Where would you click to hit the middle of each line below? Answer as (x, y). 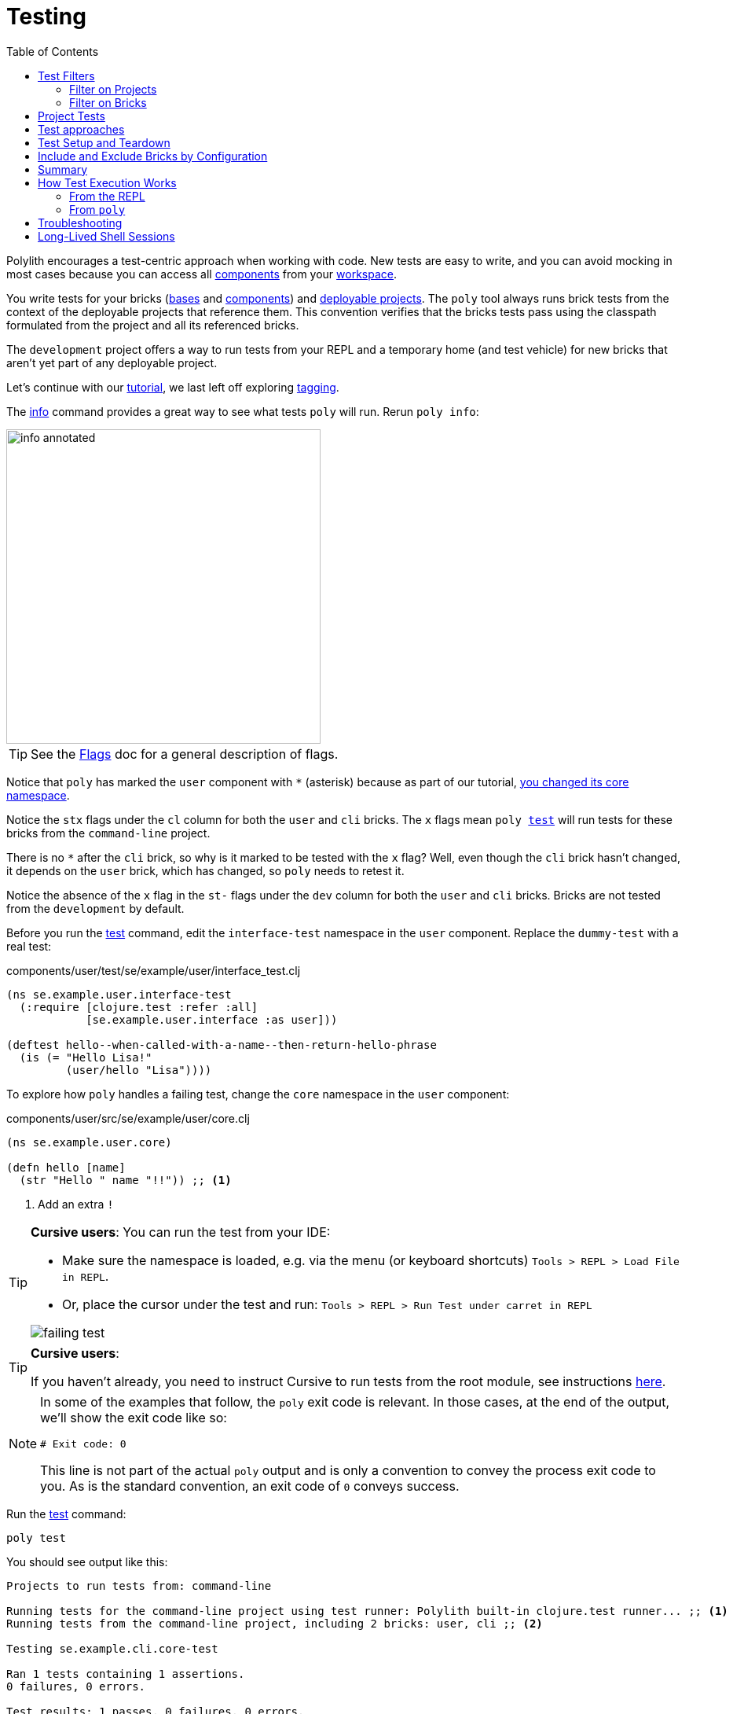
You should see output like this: (87, 1561)
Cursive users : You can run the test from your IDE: (181, 1232)
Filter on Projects (113, 89)
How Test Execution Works (107, 182)
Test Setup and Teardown (104, 142)
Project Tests (71, 116)
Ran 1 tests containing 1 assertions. (126, 1674)
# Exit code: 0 (83, 1444)
